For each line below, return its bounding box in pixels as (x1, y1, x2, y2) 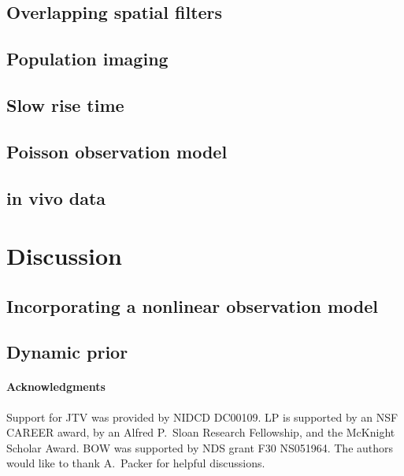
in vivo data (6, 185, 106, 210)
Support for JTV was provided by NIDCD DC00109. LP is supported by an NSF (6, 408, 398, 425)
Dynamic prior (6, 340, 128, 364)
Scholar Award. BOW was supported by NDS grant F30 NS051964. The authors (6, 439, 394, 456)
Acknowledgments (6, 378, 106, 395)
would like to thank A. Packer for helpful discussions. (6, 455, 265, 471)
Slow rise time (6, 92, 124, 117)
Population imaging (6, 46, 169, 71)
